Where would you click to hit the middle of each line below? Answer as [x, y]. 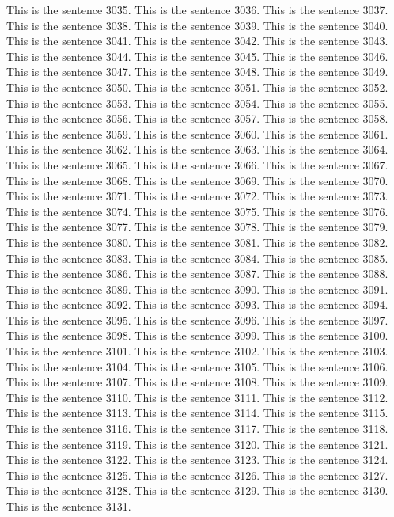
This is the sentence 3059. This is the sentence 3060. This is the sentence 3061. [197, 133]
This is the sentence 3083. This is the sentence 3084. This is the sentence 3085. [197, 258]
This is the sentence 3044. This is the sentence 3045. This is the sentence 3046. [197, 56]
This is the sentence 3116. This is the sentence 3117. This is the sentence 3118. [197, 429]
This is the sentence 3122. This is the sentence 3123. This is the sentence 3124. [197, 460]
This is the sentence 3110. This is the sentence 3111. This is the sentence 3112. [197, 397]
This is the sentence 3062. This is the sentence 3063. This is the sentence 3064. [197, 149]
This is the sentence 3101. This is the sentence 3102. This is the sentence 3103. [197, 351]
